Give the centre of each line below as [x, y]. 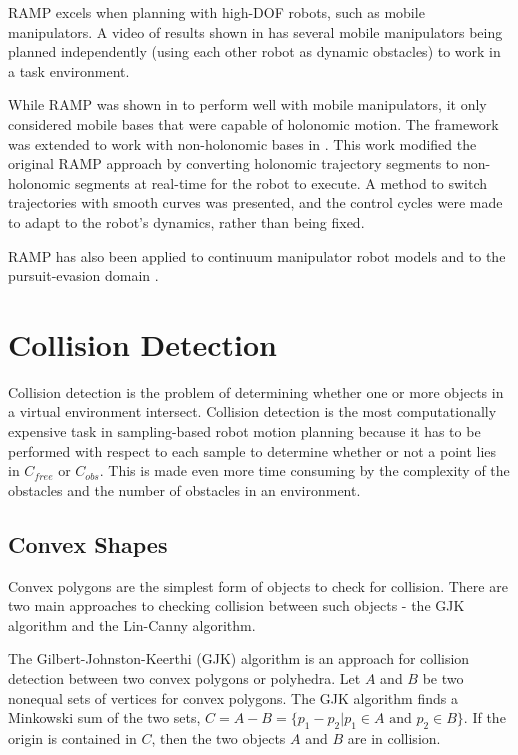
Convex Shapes [88, 543]
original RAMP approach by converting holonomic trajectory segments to [233, 163]
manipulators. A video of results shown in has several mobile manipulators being [255, 31]
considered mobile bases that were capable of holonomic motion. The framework [253, 123]
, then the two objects [218, 737]
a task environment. [69, 70]
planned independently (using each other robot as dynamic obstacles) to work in [254, 51]
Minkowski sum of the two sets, [104, 717]
